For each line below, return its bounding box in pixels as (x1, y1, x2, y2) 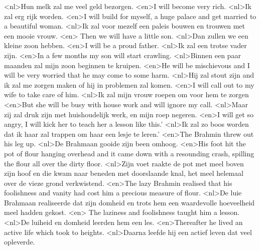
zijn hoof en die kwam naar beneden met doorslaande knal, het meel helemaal (4, 168, 243, 178)
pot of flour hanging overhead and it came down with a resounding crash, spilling (4, 148, 254, 158)
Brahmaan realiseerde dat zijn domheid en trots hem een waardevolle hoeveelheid (4, 197, 255, 207)
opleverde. (4, 236, 35, 247)
